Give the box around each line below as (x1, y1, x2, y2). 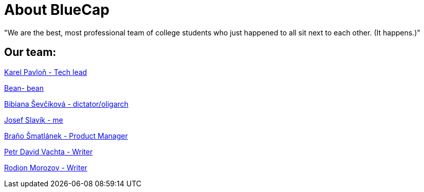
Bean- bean (4, 83, 44, 92)
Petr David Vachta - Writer (4, 147, 93, 156)
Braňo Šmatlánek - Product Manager (4, 131, 128, 140)
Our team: (4, 46, 57, 59)
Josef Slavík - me (4, 115, 63, 124)
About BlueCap (4, 1, 109, 18)
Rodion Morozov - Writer (4, 163, 87, 172)
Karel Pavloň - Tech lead (4, 67, 87, 76)
